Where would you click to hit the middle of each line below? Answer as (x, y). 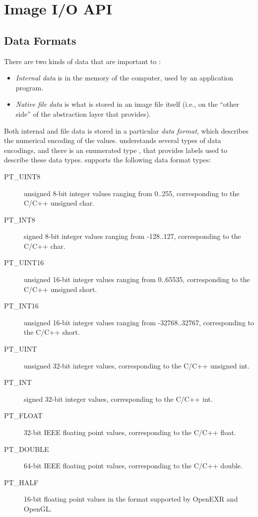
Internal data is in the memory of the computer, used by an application (124, 78)
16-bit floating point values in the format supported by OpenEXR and (131, 499)
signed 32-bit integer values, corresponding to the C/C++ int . (118, 399)
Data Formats (40, 40)
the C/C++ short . (52, 332)
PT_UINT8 (22, 176)
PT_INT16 (21, 306)
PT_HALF (21, 482)
